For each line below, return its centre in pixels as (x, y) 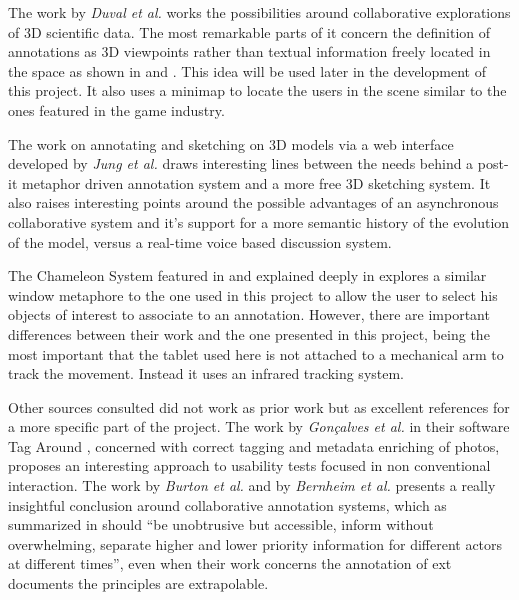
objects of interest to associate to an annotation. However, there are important (249, 314)
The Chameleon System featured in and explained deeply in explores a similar (247, 275)
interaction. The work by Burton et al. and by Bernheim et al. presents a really (252, 485)
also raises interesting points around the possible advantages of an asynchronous (253, 202)
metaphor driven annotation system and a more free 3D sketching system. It (256, 182)
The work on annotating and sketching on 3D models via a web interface (231, 143)
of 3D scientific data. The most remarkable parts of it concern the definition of (249, 31)
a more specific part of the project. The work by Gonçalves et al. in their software (259, 426)
